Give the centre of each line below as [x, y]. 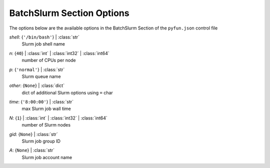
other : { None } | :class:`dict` [37, 85]
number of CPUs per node [49, 60]
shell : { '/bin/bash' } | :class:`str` [44, 37]
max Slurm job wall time [46, 109]
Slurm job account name [47, 157]
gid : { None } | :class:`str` [34, 134]
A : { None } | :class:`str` [32, 150]
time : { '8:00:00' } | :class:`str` [41, 102]
